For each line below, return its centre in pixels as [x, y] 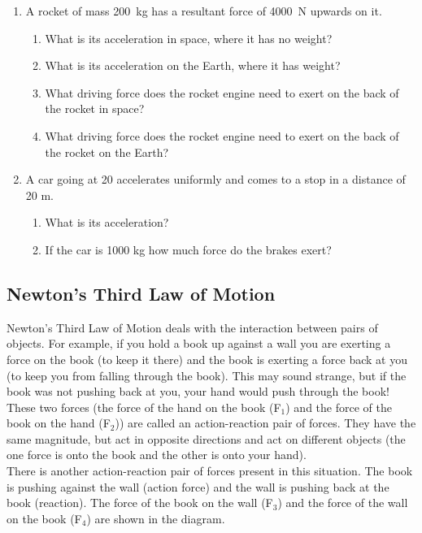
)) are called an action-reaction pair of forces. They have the [265, 423]
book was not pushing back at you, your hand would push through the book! [198, 391]
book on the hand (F [59, 423]
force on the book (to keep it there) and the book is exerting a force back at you [207, 359]
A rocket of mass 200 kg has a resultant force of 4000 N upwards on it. [204, 11]
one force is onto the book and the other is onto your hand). [157, 455]
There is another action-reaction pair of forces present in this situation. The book [210, 471]
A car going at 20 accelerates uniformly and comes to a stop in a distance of [215, 179]
